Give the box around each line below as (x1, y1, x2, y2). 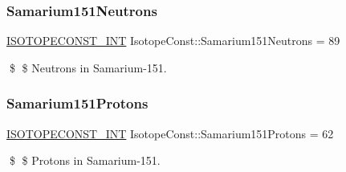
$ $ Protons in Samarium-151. (9, 152, 161, 169)
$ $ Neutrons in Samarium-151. (9, 59, 167, 76)
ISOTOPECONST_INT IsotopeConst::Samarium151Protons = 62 (6, 125, 334, 141)
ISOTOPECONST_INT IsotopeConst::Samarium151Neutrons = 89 (6, 32, 340, 49)
